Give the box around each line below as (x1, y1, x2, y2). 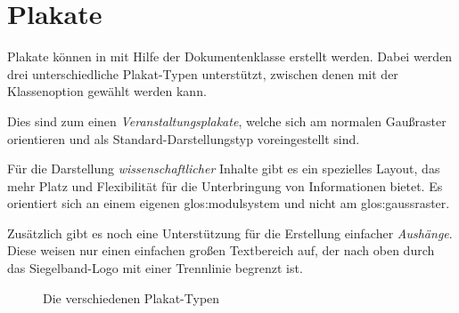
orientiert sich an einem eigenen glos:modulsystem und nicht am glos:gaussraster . (7, 194, 450, 213)
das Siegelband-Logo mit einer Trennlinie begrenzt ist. (7, 259, 303, 277)
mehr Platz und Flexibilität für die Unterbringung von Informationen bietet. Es (7, 176, 443, 195)
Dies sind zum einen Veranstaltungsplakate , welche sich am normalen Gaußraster (7, 111, 447, 130)
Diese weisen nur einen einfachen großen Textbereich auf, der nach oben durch (7, 241, 435, 260)
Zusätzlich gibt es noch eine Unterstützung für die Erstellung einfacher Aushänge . (7, 223, 453, 242)
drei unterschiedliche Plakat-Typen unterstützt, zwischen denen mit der (7, 64, 398, 83)
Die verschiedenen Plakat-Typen (43, 288, 220, 307)
